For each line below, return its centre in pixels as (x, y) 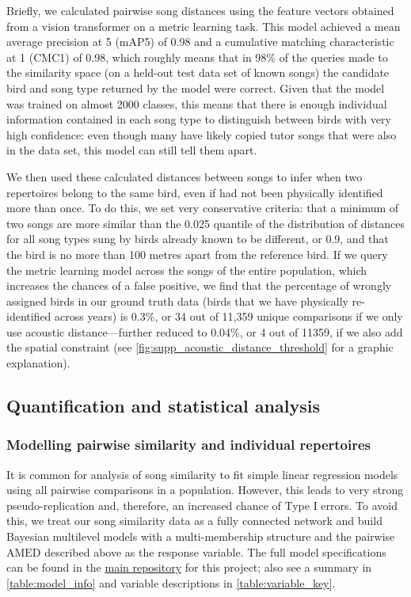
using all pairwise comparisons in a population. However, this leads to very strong (205, 490)
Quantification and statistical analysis (163, 406)
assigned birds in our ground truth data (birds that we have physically (177, 300)
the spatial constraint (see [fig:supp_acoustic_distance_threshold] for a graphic (200, 347)
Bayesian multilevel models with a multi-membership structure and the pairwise (201, 536)
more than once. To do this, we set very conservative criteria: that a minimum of (203, 208)
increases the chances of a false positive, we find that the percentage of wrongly (199, 285)
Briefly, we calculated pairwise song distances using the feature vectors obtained (200, 10)
